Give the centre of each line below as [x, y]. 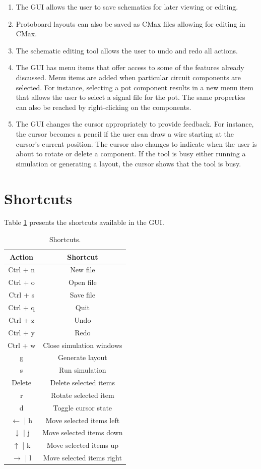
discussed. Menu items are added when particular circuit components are [128, 77]
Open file [83, 282]
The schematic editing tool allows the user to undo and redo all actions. [127, 50]
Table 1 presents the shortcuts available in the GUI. [84, 222]
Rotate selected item [83, 395]
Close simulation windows [83, 345]
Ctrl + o [21, 282]
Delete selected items [82, 383]
